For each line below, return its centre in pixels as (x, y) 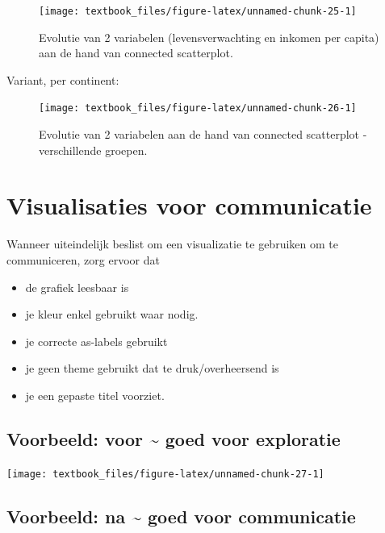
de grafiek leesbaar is (77, 287)
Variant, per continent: (63, 79)
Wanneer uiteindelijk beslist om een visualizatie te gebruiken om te (172, 244)
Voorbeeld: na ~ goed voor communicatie (181, 516)
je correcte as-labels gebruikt (96, 341)
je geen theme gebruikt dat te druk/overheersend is (152, 368)
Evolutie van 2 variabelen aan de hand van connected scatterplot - (203, 134)
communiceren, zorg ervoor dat (83, 260)
